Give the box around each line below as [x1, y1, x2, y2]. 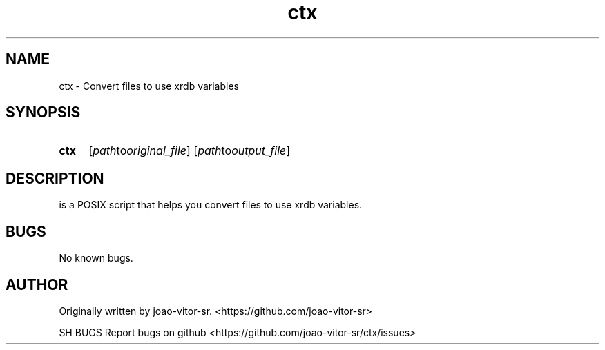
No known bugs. [59, 252, 133, 264]
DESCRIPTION [6, 169, 104, 187]
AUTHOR [6, 275, 68, 293]
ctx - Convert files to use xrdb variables [59, 79, 239, 92]
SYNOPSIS [6, 104, 81, 121]
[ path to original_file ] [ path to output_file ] [88, 144, 291, 158]
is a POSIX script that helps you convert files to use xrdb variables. [59, 199, 363, 211]
